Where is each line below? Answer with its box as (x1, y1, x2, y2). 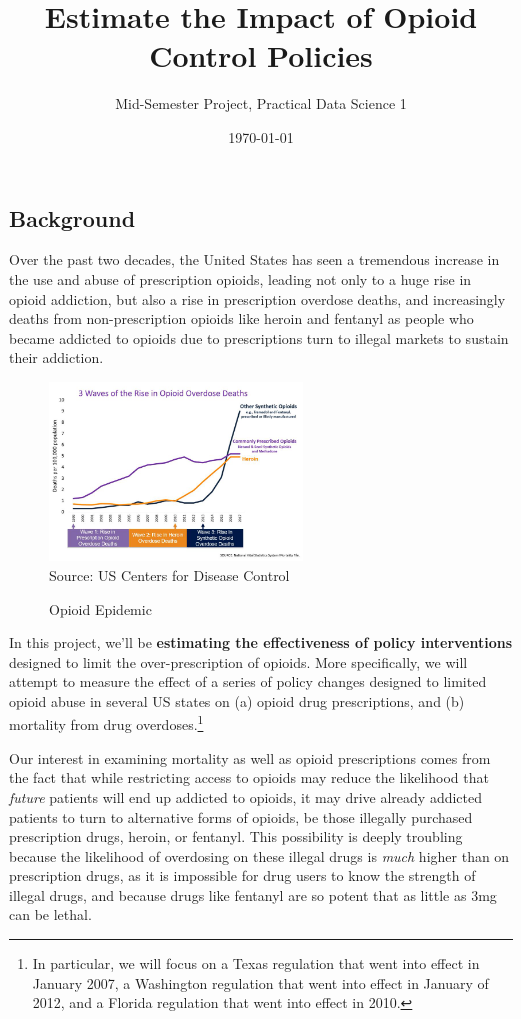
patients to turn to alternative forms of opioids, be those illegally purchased (9, 806, 473, 827)
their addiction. (9, 347, 104, 368)
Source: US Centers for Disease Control (49, 564, 290, 585)
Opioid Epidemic (49, 598, 152, 619)
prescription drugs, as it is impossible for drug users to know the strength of (9, 865, 476, 886)
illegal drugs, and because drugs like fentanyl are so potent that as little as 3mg (9, 884, 497, 905)
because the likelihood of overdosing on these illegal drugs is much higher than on (9, 845, 510, 866)
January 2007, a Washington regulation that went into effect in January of (32, 972, 489, 993)
